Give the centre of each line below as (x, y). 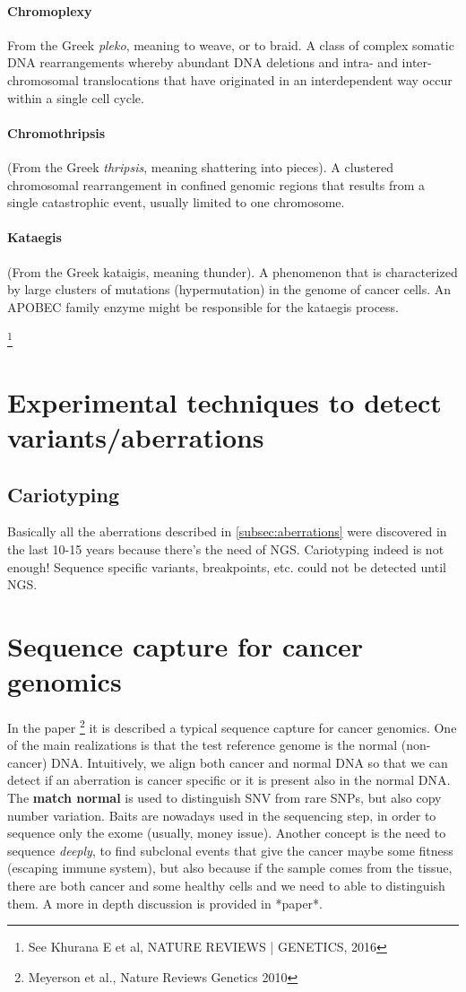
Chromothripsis (56, 132)
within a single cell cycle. (76, 97)
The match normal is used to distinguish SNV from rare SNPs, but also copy (224, 798)
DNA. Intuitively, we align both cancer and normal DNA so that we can (250, 762)
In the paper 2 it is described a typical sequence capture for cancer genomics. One (232, 726)
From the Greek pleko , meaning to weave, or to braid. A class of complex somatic (231, 44)
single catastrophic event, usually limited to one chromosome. (176, 202)
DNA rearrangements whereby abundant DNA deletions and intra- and (203, 62)
